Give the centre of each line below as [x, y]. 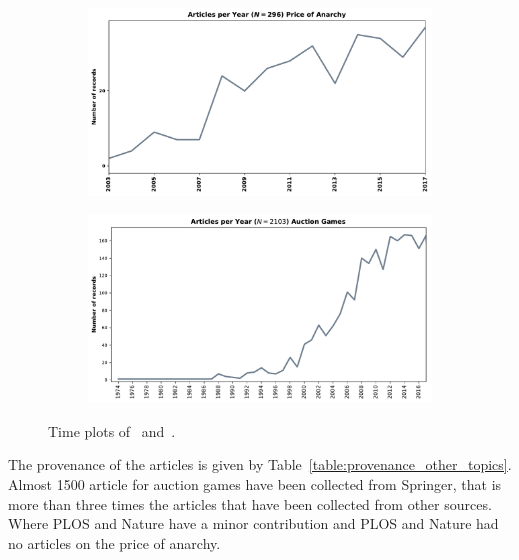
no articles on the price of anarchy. [114, 542]
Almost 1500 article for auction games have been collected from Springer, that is [255, 483]
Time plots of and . [112, 430]
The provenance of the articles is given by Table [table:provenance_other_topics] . [260, 464]
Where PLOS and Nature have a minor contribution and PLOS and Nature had [253, 523]
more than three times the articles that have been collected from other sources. [250, 503]
